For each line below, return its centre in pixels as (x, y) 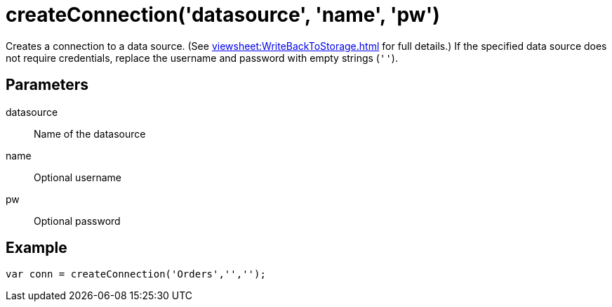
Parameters (47, 85)
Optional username (78, 177)
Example (36, 248)
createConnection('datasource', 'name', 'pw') (223, 15)
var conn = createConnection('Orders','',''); (136, 274)
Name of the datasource (90, 133)
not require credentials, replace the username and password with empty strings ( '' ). (202, 58)
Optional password (77, 221)
